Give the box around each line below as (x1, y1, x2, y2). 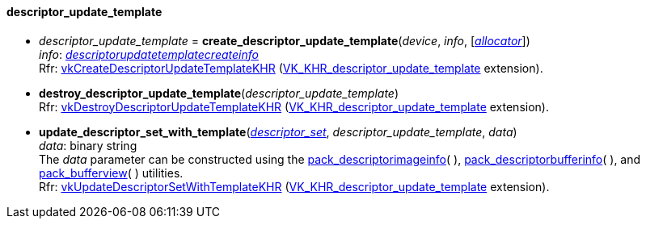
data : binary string (39, 138, 137, 152)
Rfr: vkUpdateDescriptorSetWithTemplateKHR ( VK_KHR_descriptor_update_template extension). (39, 179, 550, 194)
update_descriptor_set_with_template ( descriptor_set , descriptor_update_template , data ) (39, 124, 517, 139)
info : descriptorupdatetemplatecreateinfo (39, 47, 259, 61)
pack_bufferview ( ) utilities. (39, 165, 184, 180)
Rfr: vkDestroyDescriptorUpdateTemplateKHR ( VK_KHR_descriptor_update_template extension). (39, 99, 549, 114)
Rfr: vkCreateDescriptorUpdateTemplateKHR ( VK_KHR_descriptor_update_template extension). (39, 60, 543, 75)
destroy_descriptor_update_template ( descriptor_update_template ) (39, 85, 399, 100)
